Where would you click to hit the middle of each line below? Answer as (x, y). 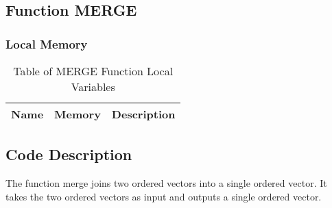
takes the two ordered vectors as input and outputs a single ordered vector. (164, 196)
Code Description (69, 154)
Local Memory (47, 43)
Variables (93, 87)
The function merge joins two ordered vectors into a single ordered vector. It (166, 183)
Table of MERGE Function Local (93, 71)
